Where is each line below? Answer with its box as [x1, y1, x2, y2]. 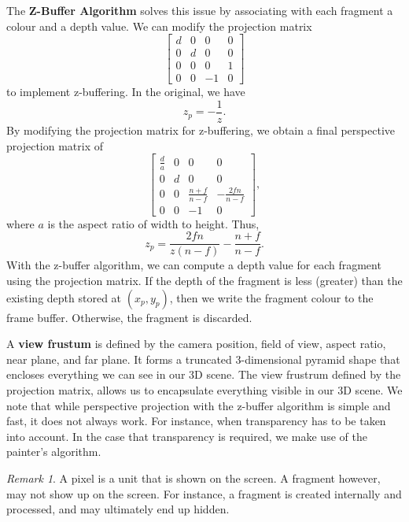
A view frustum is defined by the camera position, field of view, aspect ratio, [6, 335, 386, 352]
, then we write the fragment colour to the [169, 289, 374, 305]
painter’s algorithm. [6, 443, 101, 460]
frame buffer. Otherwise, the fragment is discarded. [6, 309, 252, 325]
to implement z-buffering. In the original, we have [6, 83, 245, 100]
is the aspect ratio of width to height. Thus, [47, 215, 260, 231]
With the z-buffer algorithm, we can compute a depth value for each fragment [6, 257, 381, 273]
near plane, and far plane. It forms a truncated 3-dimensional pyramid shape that [6, 350, 400, 367]
